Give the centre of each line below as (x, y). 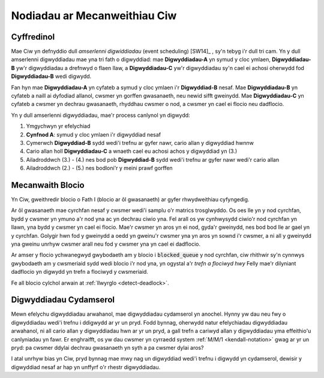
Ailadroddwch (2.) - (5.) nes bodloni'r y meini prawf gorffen (100, 168)
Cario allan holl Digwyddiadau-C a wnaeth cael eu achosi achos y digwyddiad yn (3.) (132, 151)
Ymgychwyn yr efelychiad (58, 126)
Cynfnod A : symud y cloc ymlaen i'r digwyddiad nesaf (94, 134)
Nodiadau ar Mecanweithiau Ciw (94, 16)
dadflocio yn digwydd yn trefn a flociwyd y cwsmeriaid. (79, 272)
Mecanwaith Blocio (48, 185)
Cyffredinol (33, 37)
